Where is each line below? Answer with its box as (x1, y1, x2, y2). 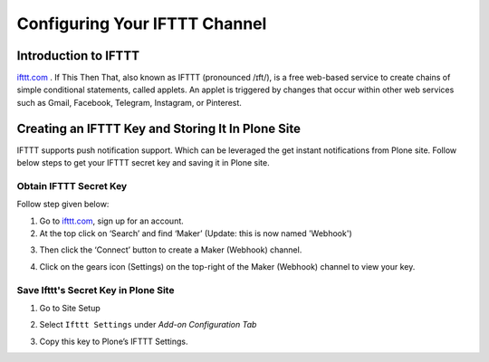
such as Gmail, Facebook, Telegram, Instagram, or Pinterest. (16, 97, 242, 108)
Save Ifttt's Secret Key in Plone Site (16, 283, 175, 296)
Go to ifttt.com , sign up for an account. (39, 215, 185, 226)
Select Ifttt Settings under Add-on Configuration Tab (39, 319, 257, 330)
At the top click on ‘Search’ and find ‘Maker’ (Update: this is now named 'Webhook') (39, 228, 352, 239)
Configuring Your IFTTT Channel (16, 14, 267, 33)
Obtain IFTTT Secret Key (16, 179, 128, 192)
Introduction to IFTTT (16, 48, 140, 63)
